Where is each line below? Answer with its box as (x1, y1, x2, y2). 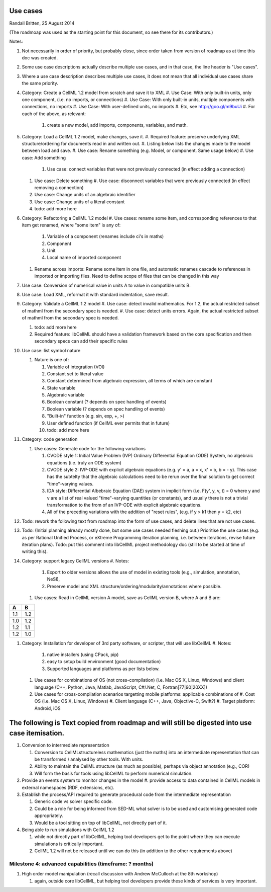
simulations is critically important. (34, 841, 104, 847)
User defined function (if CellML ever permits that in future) (47, 420, 170, 426)
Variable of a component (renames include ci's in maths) (47, 233, 164, 239)
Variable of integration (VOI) (47, 364, 105, 370)
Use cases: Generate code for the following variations (34, 445, 146, 451)
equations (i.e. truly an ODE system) (47, 459, 121, 465)
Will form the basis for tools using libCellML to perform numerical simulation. (34, 770, 193, 776)
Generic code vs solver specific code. (34, 798, 113, 804)
